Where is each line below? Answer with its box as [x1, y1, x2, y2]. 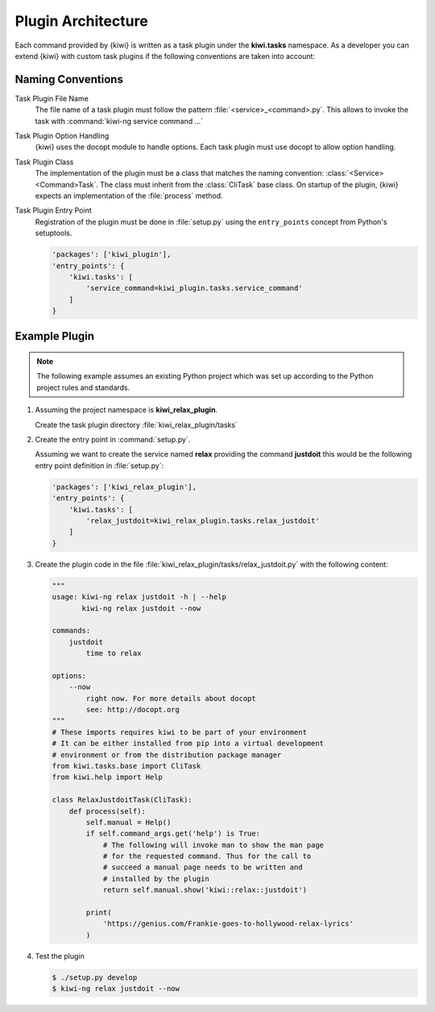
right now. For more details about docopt [85, 694, 257, 703]
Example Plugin [14, 330, 95, 343]
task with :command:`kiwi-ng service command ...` [35, 116, 204, 126]
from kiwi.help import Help [52, 773, 163, 782]
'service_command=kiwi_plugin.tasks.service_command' [85, 284, 303, 293]
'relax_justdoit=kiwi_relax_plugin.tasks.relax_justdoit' [85, 516, 320, 525]
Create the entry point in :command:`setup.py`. [35, 435, 191, 445]
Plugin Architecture [14, 12, 148, 30]
